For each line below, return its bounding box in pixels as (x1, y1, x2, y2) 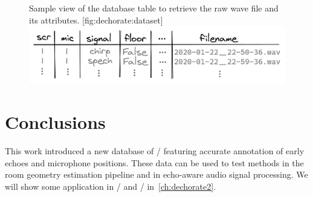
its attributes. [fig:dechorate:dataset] (29, 13, 163, 26)
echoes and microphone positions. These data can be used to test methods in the (5, 156, 304, 169)
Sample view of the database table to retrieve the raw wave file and (29, 2, 279, 14)
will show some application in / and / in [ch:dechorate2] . (5, 180, 216, 192)
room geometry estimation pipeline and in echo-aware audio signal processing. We (5, 168, 308, 181)
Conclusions (5, 110, 106, 134)
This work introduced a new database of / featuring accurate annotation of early (5, 145, 305, 157)
